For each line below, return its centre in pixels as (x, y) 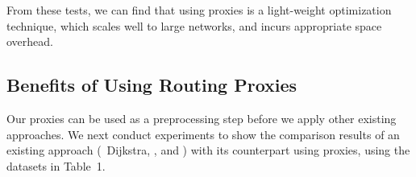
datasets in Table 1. (56, 165)
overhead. (30, 41)
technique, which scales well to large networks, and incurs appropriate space (194, 25)
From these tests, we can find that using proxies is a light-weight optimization (199, 10)
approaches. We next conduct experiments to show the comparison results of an (203, 134)
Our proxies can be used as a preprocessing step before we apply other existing (202, 118)
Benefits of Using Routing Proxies (152, 85)
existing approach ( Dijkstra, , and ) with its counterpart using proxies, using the (208, 150)
